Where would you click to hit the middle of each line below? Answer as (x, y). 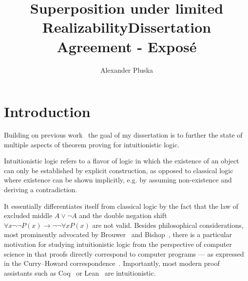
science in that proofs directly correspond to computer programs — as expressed (124, 253)
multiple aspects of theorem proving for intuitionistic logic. (92, 144)
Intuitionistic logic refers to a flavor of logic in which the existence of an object (122, 161)
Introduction (47, 111)
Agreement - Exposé (127, 46)
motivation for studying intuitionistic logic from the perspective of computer (118, 244)
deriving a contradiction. (41, 189)
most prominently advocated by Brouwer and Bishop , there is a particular (118, 234)
